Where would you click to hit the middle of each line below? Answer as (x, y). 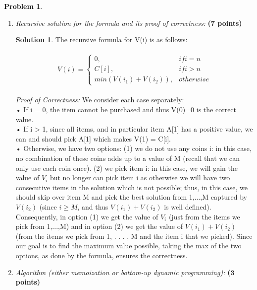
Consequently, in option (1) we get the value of (87, 216)
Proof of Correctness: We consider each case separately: (100, 100)
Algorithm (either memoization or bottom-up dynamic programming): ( (123, 272)
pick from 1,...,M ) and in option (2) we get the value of (99, 226)
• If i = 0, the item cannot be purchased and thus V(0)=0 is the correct (126, 109)
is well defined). (188, 206)
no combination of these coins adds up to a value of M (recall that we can (128, 158)
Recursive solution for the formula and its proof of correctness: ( (113, 23)
